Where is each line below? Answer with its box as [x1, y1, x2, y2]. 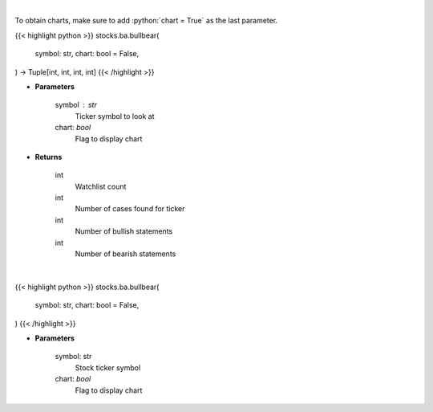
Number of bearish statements [75, 249, 176, 259]
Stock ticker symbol [75, 362, 141, 373]
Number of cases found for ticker [75, 204, 185, 214]
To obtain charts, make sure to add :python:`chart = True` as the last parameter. [14, 16, 278, 26]
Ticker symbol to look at [75, 111, 155, 120]
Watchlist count [75, 182, 127, 191]
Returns [34, 152, 63, 161]
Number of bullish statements [75, 226, 173, 236]
